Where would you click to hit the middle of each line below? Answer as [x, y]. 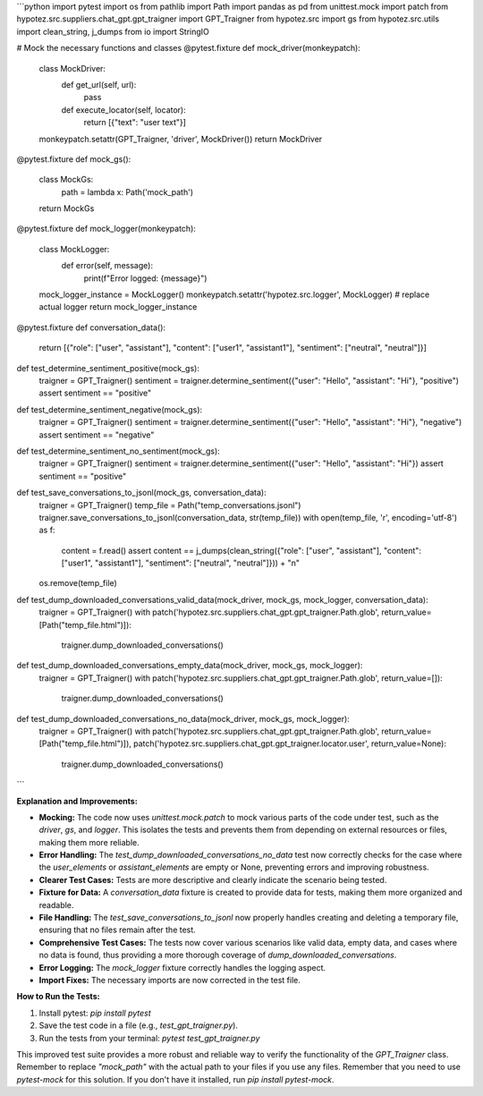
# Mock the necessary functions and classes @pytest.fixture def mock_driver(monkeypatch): [189, 48]
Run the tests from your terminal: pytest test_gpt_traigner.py [149, 1038]
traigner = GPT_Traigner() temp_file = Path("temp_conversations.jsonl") [170, 505]
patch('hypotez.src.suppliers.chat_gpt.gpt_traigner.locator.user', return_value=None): [290, 743]
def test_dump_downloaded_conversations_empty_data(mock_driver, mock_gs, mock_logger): [190, 666]
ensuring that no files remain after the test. [117, 930]
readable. [56, 905]
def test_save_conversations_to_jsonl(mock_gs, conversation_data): [142, 493]
